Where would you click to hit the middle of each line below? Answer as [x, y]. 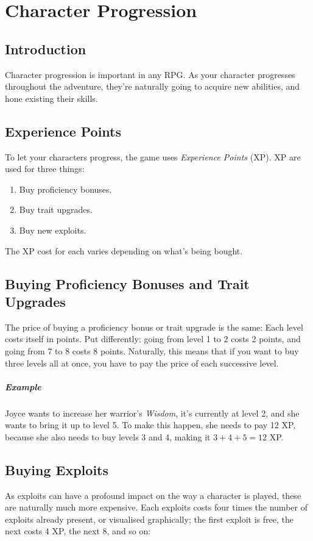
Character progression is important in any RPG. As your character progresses [150, 74]
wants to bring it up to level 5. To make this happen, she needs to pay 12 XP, [150, 425]
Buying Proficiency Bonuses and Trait [127, 283]
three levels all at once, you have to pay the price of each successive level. [142, 363]
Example [23, 386]
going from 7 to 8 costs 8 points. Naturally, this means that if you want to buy [152, 350]
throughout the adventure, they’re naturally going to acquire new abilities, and [153, 86]
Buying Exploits [57, 469]
